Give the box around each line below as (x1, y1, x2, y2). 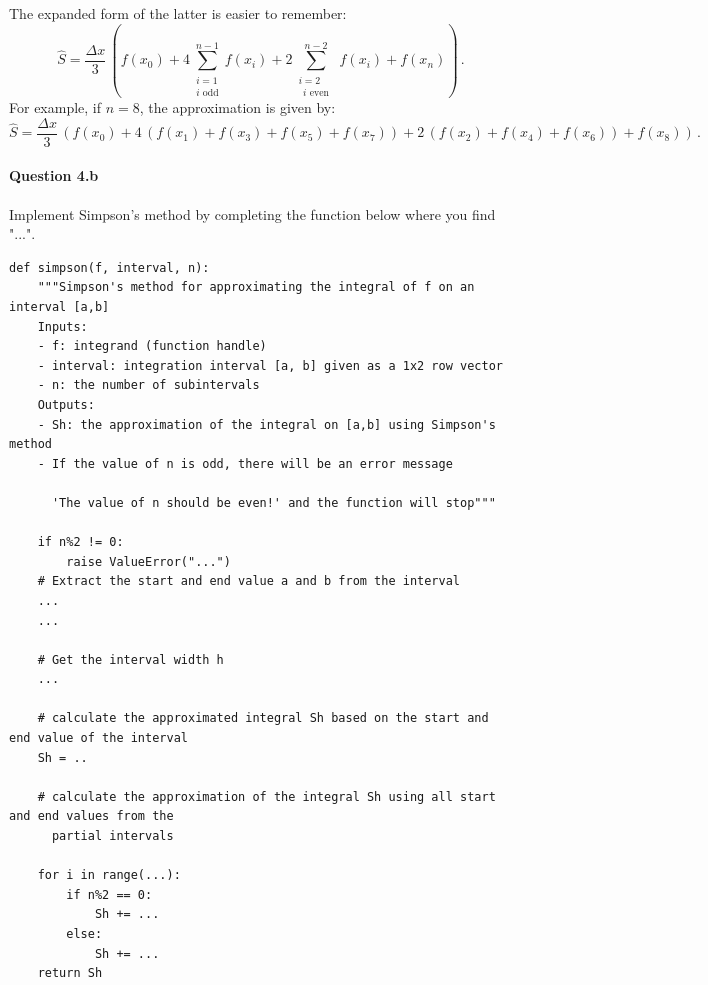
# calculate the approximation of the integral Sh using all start (37, 789, 496, 804)
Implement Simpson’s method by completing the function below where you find (9, 203, 496, 224)
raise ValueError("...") (66, 554, 231, 569)
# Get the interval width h (37, 652, 224, 667)
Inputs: (37, 319, 88, 334)
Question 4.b (9, 165, 99, 186)
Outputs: (37, 397, 95, 412)
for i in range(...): (37, 868, 181, 883)
